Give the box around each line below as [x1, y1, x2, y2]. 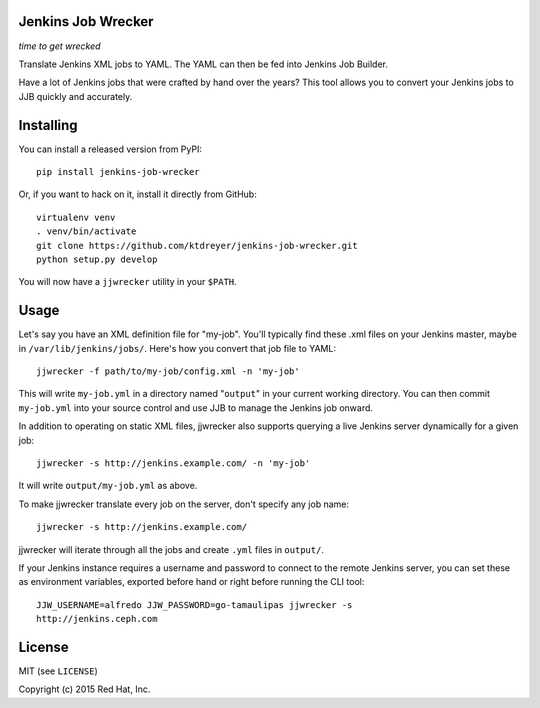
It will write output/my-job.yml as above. [18, 480, 198, 492]
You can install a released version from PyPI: [18, 143, 202, 155]
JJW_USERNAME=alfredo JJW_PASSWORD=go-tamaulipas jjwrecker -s [36, 599, 353, 610]
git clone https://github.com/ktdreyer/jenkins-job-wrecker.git [36, 240, 359, 251]
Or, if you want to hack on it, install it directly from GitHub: [18, 188, 257, 200]
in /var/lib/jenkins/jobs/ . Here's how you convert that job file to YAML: [18, 342, 337, 354]
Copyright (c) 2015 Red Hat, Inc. [18, 683, 151, 695]
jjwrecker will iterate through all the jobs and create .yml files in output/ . [18, 543, 325, 555]
